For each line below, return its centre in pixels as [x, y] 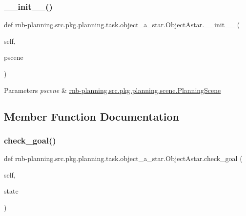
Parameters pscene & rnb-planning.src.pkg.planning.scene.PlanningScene [113, 90]
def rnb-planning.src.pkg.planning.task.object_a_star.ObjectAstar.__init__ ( [122, 25]
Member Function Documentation [92, 116]
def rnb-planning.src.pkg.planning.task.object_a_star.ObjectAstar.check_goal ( [123, 158]
